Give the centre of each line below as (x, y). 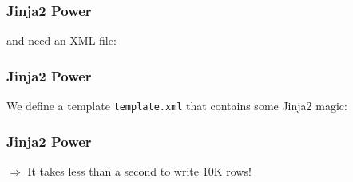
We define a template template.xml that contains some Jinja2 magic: (177, 106)
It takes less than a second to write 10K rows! (139, 170)
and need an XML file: (61, 40)
